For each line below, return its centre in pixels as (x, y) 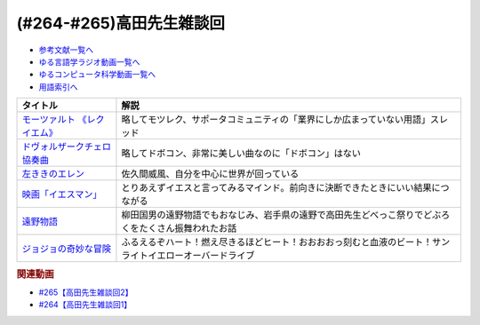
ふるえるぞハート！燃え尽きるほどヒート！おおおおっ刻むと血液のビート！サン (286, 242)
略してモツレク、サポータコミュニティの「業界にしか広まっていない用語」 (276, 120)
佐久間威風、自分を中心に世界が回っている (210, 174)
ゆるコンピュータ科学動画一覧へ (97, 75)
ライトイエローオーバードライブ (188, 256)
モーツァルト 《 (54, 120)
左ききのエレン (53, 174)
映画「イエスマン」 (62, 194)
